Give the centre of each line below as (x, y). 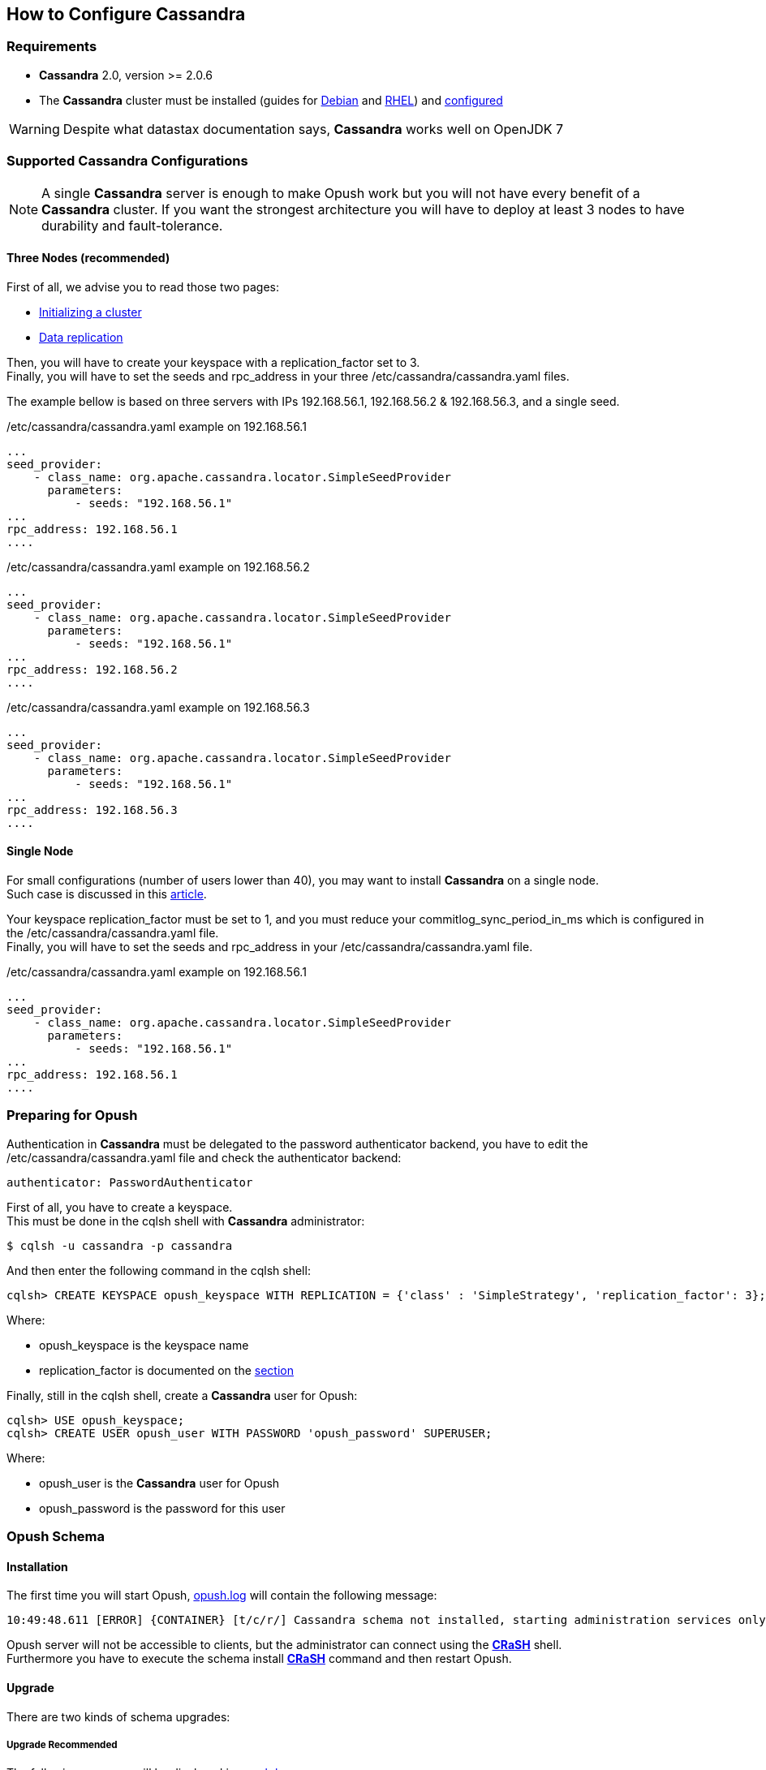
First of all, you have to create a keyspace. (120, 1207)
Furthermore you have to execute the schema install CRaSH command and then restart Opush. (259, 1659)
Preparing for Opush (72, 1115)
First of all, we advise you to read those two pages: (143, 286)
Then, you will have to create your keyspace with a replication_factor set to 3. (213, 362)
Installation (37, 1566)
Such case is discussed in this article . (107, 894)
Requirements (52, 47)
